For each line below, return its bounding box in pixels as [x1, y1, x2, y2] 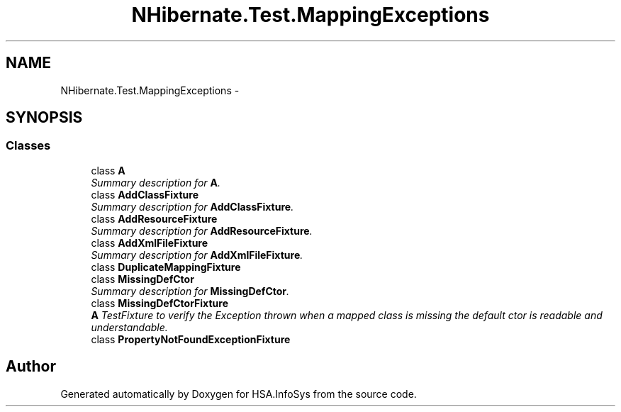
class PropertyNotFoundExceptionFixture [91, 333, 291, 345]
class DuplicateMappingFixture [91, 260, 241, 273]
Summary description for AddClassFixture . [91, 200, 294, 213]
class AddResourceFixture [91, 212, 218, 225]
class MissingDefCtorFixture [91, 296, 228, 309]
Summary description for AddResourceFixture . [91, 224, 313, 237]
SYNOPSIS [6, 108, 83, 127]
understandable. [91, 321, 168, 333]
